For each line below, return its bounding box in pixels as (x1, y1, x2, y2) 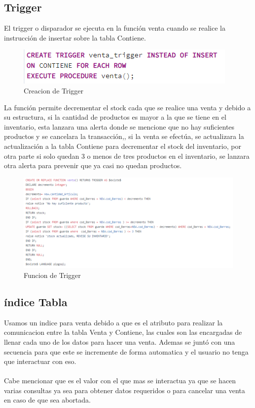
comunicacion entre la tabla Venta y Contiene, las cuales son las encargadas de (4, 327, 242, 337)
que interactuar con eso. (4, 356, 76, 366)
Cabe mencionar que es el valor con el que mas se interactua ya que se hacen (4, 375, 236, 386)
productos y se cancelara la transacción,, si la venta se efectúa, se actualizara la (4, 131, 244, 141)
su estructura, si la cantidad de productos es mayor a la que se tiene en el (4, 112, 226, 122)
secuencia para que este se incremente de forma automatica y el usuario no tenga (4, 346, 249, 357)
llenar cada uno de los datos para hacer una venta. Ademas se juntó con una (4, 336, 235, 347)
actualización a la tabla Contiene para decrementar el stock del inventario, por (4, 140, 241, 151)
